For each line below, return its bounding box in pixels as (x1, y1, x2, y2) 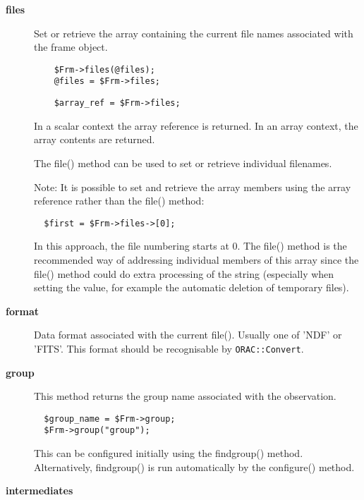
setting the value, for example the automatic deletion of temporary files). (34, 280, 349, 295)
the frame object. (34, 39, 108, 54)
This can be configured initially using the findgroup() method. (34, 446, 303, 461)
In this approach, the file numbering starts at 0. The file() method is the (34, 238, 347, 253)
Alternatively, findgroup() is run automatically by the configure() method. (34, 459, 355, 474)
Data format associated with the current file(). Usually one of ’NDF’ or (34, 327, 342, 342)
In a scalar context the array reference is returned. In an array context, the (34, 118, 358, 133)
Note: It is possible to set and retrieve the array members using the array (34, 179, 351, 194)
